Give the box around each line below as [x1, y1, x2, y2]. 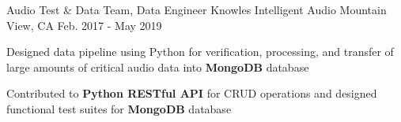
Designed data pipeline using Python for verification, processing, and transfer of [6, 43, 394, 60]
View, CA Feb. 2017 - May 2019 [6, 17, 162, 33]
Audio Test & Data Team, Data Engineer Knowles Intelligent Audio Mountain [6, 2, 387, 17]
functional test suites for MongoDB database [6, 100, 232, 116]
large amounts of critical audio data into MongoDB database [6, 58, 309, 75]
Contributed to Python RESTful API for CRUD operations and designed [6, 85, 377, 102]
